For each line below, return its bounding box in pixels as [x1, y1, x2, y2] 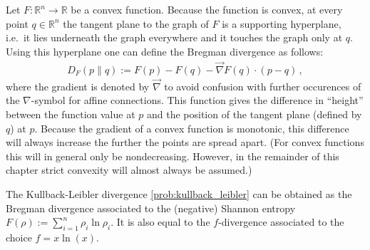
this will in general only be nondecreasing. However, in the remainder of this [6, 148, 339, 163]
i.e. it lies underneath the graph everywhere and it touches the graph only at [6, 30, 343, 45]
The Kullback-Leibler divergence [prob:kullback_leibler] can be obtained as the [6, 187, 352, 201]
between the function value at [6, 107, 135, 122]
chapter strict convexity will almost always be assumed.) [6, 162, 252, 177]
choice [6, 229, 32, 244]
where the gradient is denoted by [6, 78, 150, 93]
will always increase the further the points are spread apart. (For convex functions [6, 135, 364, 150]
